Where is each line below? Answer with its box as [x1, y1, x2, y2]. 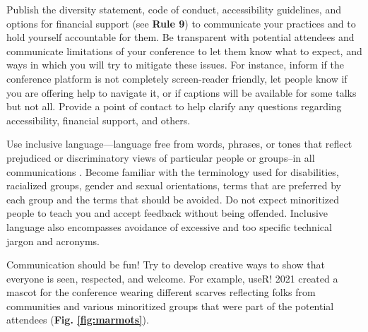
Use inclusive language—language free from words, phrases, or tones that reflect [6, 136, 352, 151]
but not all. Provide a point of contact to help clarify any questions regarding [6, 99, 342, 114]
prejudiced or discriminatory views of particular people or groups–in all [6, 150, 315, 165]
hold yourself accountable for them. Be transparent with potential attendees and [6, 30, 355, 45]
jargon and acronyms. [6, 233, 100, 248]
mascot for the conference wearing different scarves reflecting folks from [6, 285, 316, 300]
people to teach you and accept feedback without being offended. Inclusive [6, 206, 328, 220]
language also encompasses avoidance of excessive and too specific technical [6, 219, 332, 234]
